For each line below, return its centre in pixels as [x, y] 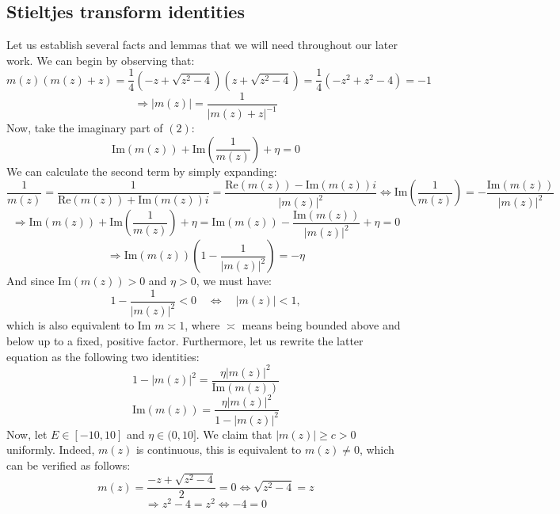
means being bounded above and [321, 325]
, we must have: [234, 281]
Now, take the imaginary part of [85, 128]
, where [202, 325]
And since [30, 281]
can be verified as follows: [69, 465]
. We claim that [234, 434]
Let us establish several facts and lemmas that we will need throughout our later [202, 45]
